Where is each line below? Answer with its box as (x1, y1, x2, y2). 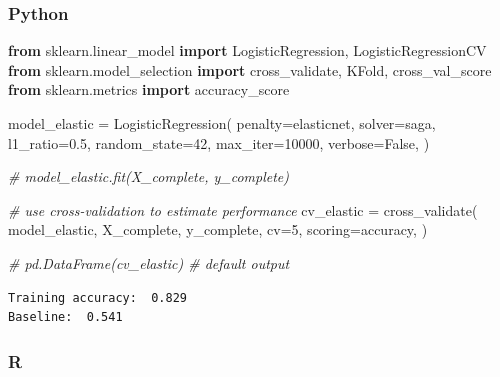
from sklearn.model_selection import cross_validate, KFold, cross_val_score (8, 59, 492, 80)
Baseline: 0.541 (8, 310, 123, 325)
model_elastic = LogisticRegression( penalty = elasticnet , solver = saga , (8, 113, 436, 133)
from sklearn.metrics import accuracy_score (8, 79, 290, 100)
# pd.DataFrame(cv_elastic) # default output (8, 252, 290, 273)
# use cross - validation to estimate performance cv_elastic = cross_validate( (8, 199, 478, 220)
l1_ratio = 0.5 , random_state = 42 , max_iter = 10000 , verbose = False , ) (8, 132, 430, 153)
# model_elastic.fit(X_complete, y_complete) (8, 166, 290, 187)
